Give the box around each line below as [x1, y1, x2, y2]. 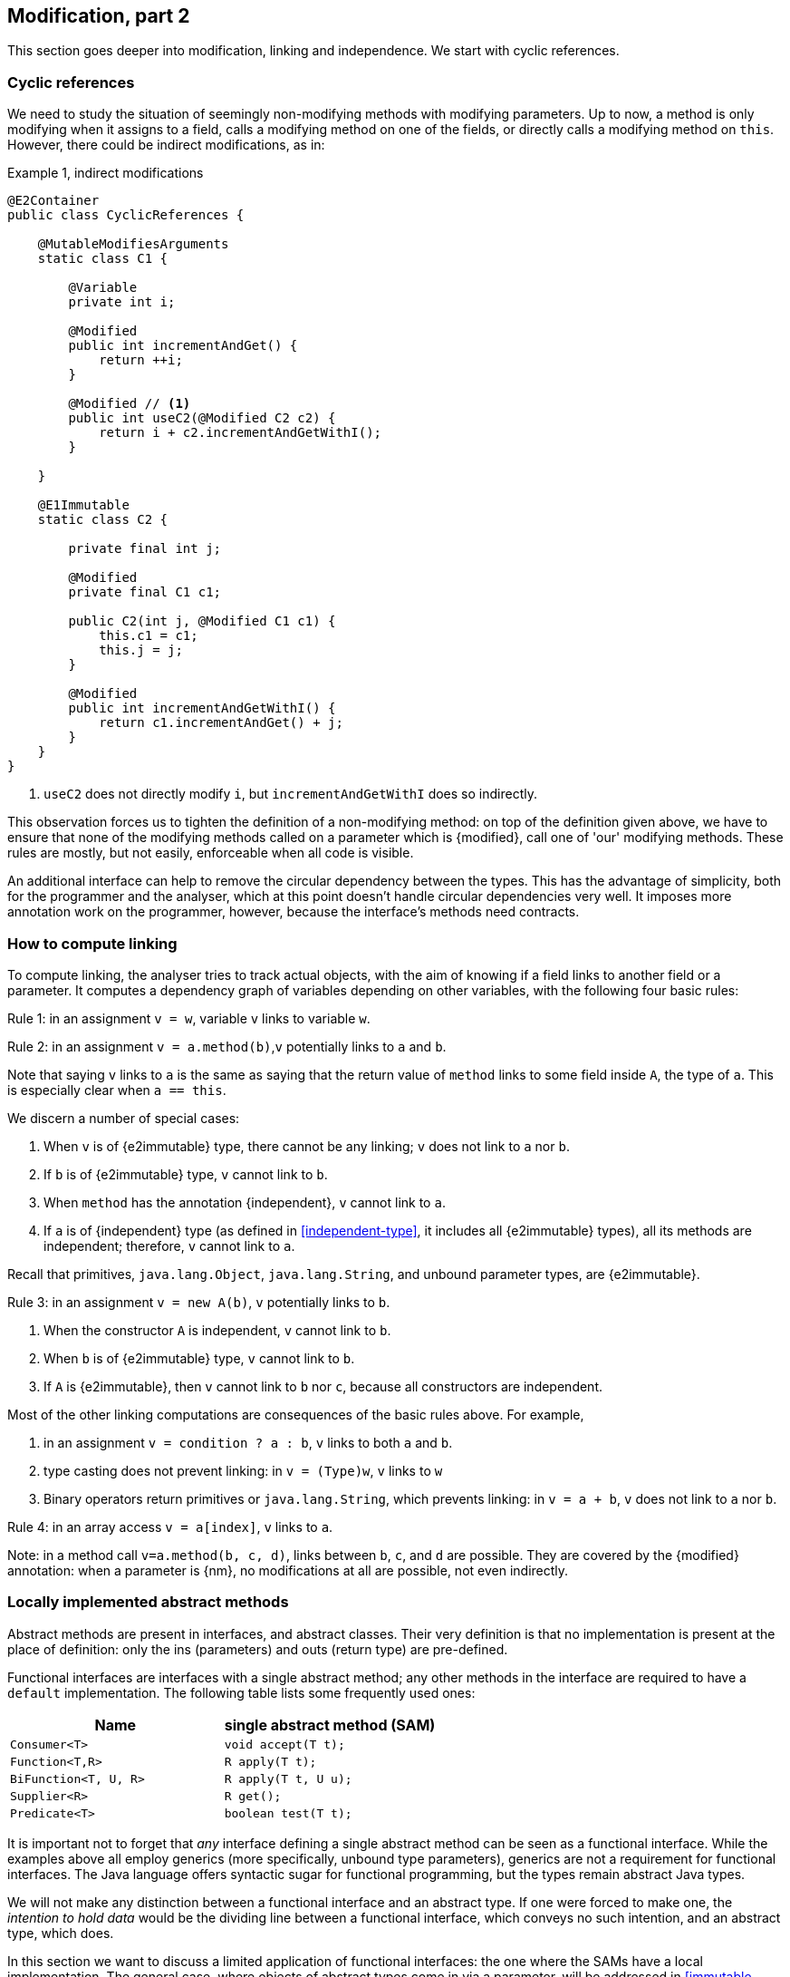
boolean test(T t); [224, 1806, 352, 1820]
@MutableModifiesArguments [37, 237, 229, 252]
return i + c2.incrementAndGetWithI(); [99, 425, 382, 441]
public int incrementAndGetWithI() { [68, 701, 336, 716]
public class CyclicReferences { [7, 208, 245, 223]
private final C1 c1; [68, 585, 222, 600]
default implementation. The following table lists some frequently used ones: [7, 1684, 476, 1701]
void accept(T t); [224, 1737, 345, 1751]
